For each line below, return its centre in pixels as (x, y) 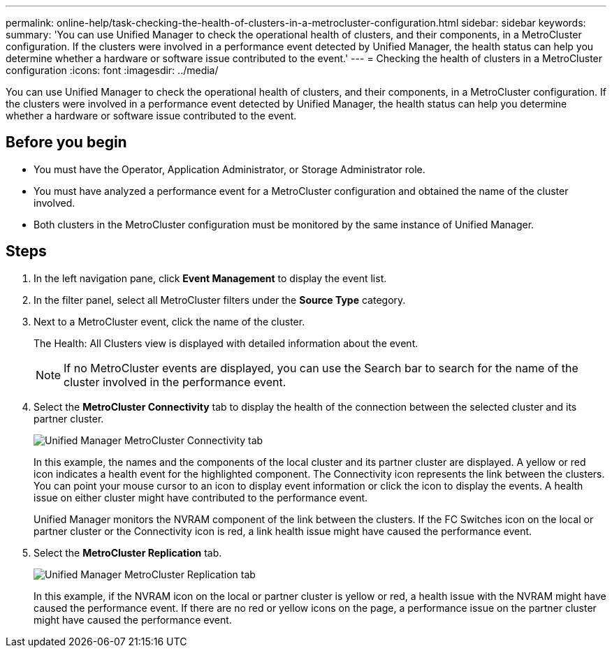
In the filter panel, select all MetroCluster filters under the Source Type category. (220, 300)
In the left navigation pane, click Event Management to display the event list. (210, 278)
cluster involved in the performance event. (175, 382)
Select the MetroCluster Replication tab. (128, 552)
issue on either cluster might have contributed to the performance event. (201, 497)
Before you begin (66, 142)
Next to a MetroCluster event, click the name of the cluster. (169, 321)
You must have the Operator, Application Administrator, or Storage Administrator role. (229, 169)
